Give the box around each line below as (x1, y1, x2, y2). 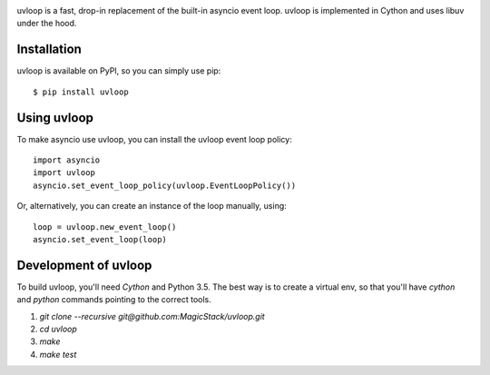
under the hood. (16, 18, 77, 29)
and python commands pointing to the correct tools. (16, 294, 212, 305)
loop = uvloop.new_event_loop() (33, 222, 177, 232)
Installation (16, 42, 82, 57)
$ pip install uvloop (33, 86, 129, 97)
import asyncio (33, 154, 101, 165)
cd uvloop (39, 323, 77, 335)
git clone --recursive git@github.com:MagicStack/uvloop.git (39, 311, 265, 321)
